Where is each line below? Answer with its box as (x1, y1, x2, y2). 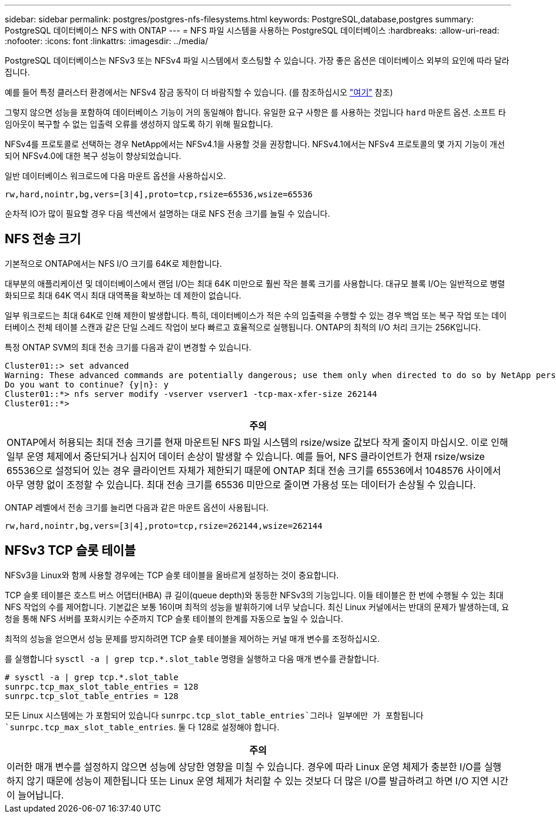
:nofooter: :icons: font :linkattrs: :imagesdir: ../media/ (5, 36, 208, 46)
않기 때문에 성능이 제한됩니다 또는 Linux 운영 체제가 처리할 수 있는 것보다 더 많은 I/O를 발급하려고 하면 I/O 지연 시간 (26, 774, 509, 787)
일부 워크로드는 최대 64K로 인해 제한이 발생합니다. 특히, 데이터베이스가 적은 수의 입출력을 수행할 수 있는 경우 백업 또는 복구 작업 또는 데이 (5, 310, 507, 320)
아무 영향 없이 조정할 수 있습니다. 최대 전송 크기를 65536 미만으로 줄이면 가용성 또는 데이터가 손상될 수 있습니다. (6, 478, 476, 491)
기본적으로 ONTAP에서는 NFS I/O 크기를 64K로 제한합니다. (5, 258, 222, 269)
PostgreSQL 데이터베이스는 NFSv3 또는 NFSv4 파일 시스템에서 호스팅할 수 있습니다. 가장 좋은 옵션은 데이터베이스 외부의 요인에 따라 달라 (5, 55, 509, 65)
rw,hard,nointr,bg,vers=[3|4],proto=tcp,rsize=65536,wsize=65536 (5, 190, 313, 199)
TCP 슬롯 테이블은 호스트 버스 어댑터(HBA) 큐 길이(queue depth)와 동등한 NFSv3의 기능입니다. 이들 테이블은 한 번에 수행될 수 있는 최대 (5, 590, 504, 600)
